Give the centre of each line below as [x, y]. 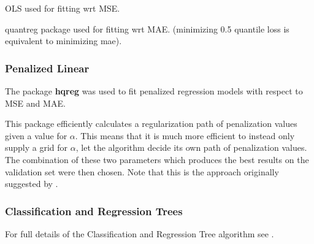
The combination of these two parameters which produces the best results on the [157, 159]
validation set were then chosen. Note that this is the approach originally [142, 171]
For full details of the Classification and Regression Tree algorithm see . [140, 233]
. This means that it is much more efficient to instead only [185, 135]
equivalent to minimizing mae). [63, 41]
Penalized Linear [47, 68]
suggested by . [32, 184]
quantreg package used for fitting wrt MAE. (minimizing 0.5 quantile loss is [147, 29]
